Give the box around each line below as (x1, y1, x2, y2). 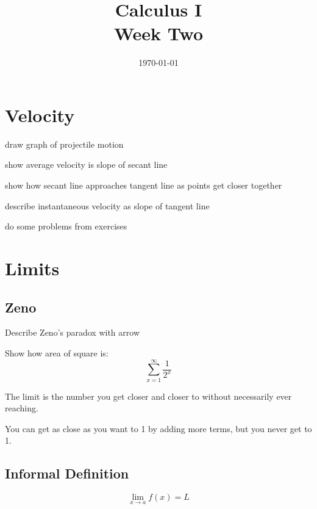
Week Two (113, 21, 204, 46)
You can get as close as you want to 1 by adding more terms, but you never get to (5, 422, 312, 435)
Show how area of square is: (5, 346, 109, 359)
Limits (5, 256, 60, 280)
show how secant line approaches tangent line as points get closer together (5, 179, 282, 192)
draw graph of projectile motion (5, 137, 124, 150)
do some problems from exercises (5, 220, 127, 233)
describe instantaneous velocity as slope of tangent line (5, 199, 210, 212)
